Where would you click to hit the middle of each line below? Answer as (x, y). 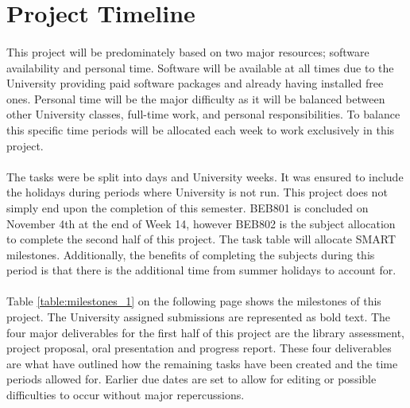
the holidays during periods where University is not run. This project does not (197, 192)
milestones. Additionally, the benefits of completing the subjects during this (191, 254)
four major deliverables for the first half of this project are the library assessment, (206, 332)
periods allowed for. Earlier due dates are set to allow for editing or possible (191, 379)
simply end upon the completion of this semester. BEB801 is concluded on (188, 207)
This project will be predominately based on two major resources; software (188, 51)
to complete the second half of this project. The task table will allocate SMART (201, 239)
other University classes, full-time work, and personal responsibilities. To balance (203, 114)
